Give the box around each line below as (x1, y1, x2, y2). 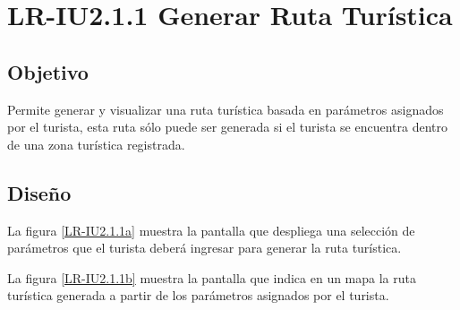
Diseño (7, 178, 72, 206)
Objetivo (7, 57, 89, 85)
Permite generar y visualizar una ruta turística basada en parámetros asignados (7, 99, 444, 118)
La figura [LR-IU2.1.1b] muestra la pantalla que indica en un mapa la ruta (7, 268, 416, 287)
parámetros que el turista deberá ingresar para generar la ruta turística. (7, 238, 402, 257)
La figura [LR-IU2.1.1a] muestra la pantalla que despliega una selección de (7, 220, 415, 239)
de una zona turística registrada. (7, 134, 185, 153)
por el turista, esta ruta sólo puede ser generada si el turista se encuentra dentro (7, 117, 447, 136)
